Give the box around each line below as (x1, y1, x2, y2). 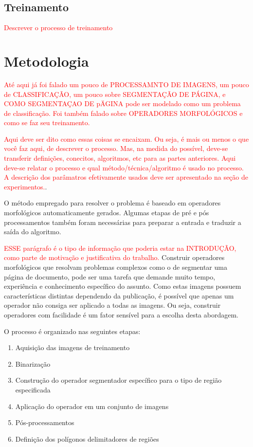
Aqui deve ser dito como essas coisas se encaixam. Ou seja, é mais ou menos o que (4, 133, 249, 144)
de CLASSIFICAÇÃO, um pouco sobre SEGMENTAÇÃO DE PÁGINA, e (4, 89, 226, 99)
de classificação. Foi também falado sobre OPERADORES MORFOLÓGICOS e (4, 108, 243, 118)
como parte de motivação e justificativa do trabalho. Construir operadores (4, 252, 225, 262)
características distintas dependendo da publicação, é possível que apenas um (4, 290, 234, 300)
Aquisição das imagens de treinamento (15, 342, 130, 353)
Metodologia (4, 51, 89, 71)
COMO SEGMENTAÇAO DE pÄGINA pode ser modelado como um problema (4, 98, 241, 109)
